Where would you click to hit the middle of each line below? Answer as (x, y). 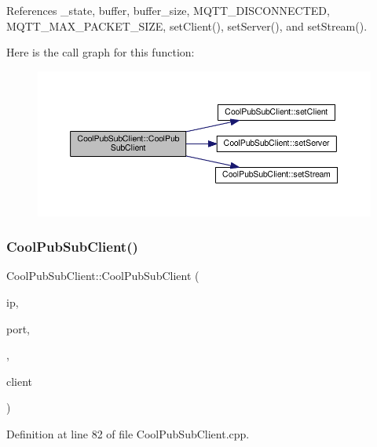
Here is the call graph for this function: (101, 52)
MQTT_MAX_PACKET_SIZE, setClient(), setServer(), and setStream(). (187, 25)
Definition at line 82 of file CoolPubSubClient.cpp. (128, 433)
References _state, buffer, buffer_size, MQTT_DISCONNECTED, (168, 10)
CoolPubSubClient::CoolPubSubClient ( (103, 276)
